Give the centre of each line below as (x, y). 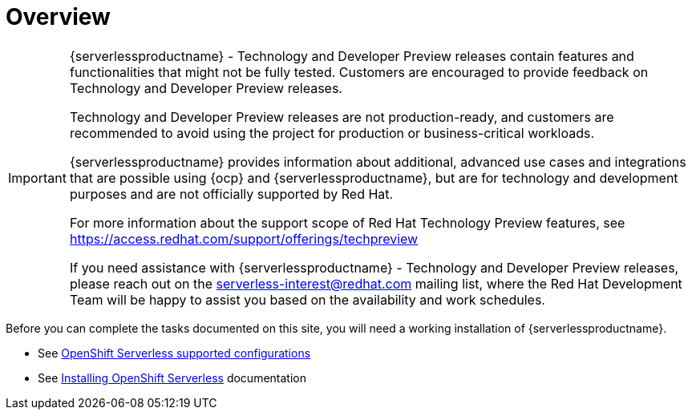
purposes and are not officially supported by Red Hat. (231, 194)
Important (37, 178)
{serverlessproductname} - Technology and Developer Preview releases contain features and (352, 56)
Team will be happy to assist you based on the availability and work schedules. (307, 299)
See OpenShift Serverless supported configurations (174, 353)
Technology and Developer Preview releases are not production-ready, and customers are (342, 117)
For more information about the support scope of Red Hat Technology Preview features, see (347, 222)
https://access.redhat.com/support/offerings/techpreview (244, 238)
